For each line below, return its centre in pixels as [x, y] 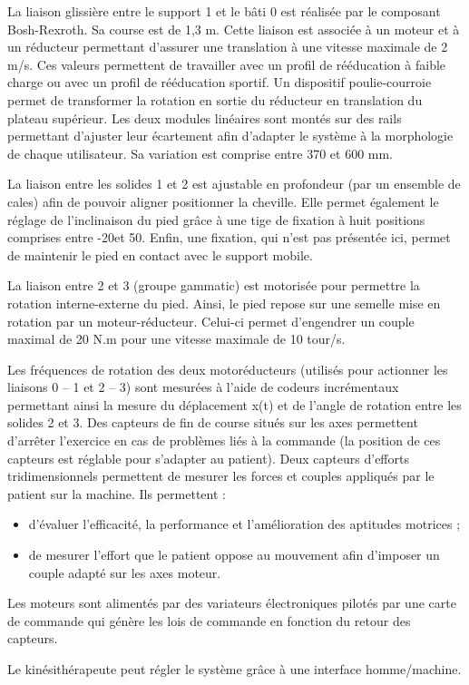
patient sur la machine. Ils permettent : [117, 493]
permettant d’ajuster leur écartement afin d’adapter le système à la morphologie [230, 136]
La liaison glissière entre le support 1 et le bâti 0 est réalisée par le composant [224, 11]
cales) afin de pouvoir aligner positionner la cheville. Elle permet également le [223, 201]
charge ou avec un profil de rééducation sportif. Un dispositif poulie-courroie [220, 82]
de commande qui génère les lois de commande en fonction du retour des [209, 620]
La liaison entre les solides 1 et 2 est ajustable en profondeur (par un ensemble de [234, 184]
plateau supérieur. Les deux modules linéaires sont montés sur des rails [205, 117]
